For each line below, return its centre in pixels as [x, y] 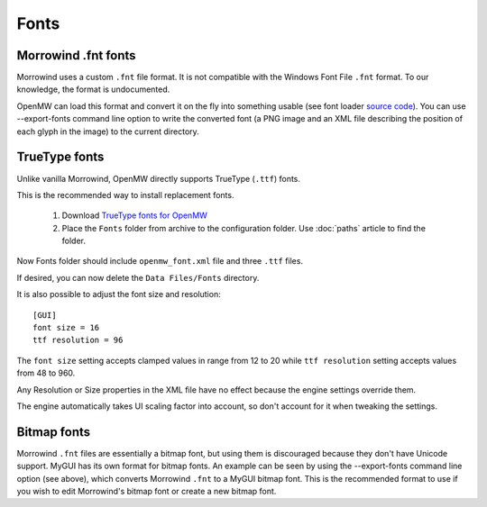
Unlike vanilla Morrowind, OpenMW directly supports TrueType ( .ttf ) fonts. [159, 178]
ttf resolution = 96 [78, 340]
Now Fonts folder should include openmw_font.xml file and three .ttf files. [160, 261]
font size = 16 [66, 328]
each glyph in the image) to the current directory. [108, 131]
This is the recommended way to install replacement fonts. [125, 195]
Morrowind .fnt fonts [76, 55]
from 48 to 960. [46, 373]
